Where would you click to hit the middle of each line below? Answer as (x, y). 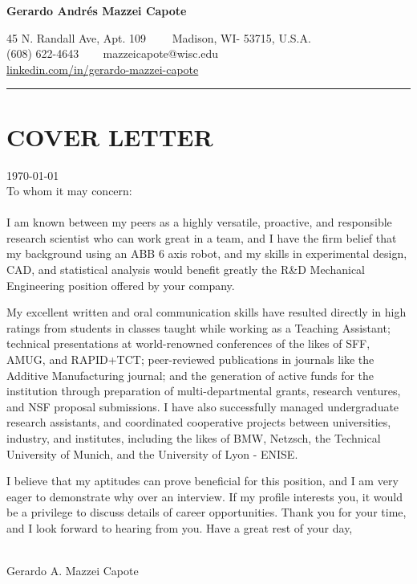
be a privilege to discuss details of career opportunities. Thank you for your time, (206, 512)
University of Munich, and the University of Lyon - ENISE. (152, 453)
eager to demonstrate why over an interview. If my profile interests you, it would (204, 496)
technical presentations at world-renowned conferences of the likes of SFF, (188, 343)
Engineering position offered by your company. (121, 285)
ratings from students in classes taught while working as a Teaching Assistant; (198, 327)
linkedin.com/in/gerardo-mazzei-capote (103, 69)
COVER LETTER (110, 136)
